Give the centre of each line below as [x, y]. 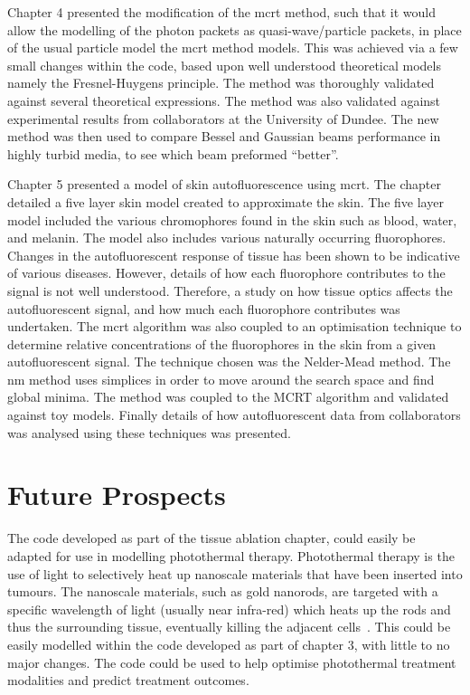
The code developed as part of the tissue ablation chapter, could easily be [211, 538]
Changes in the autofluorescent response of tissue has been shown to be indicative [234, 255]
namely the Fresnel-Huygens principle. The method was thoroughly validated [221, 83]
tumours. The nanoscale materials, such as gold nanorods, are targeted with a [223, 591]
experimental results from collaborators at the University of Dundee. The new [223, 118]
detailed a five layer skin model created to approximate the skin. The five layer [226, 201]
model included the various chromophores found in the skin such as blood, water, [232, 219]
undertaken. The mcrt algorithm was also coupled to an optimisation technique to [235, 326]
